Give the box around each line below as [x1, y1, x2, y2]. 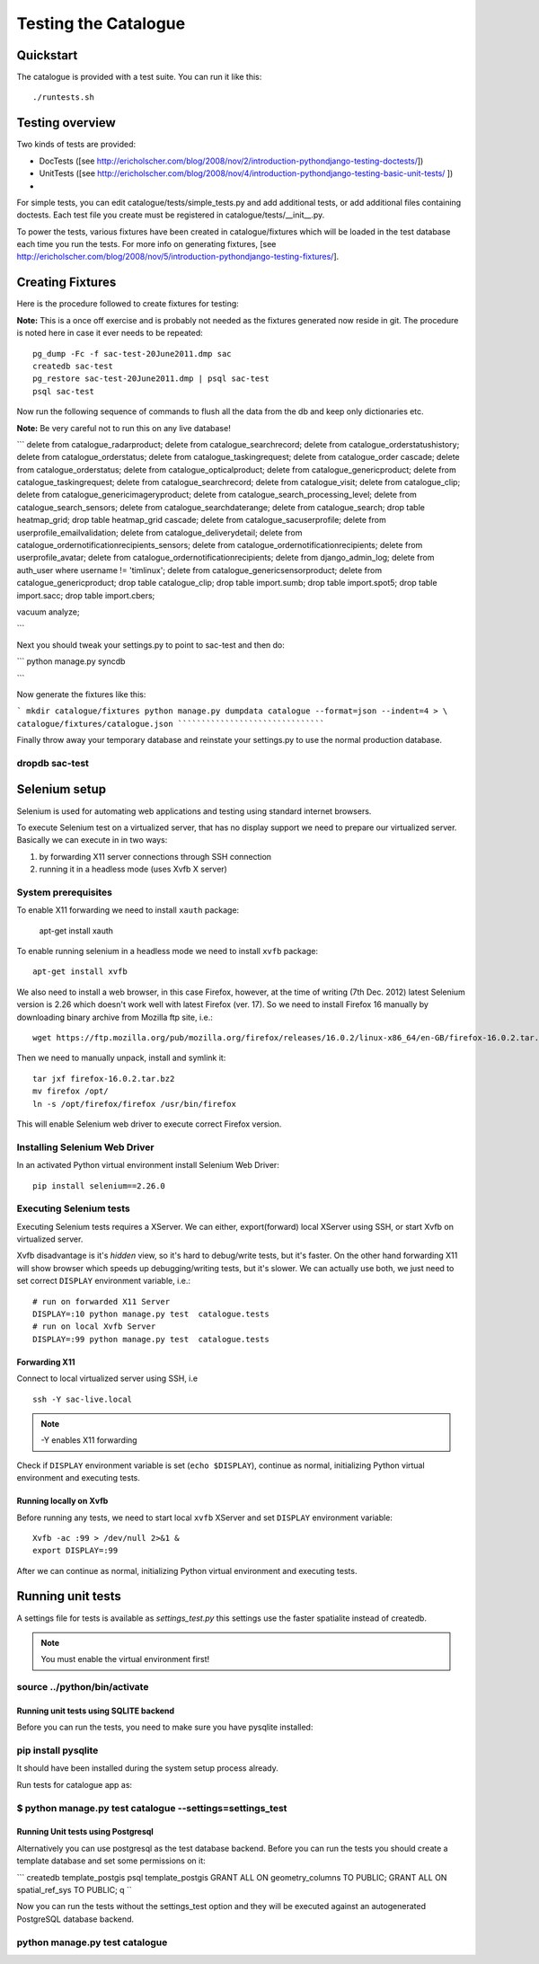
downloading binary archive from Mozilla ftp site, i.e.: [16, 1012, 213, 1022]
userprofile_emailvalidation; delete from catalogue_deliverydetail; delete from [16, 526, 303, 538]
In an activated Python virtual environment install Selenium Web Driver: [16, 1160, 280, 1171]
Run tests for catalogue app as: [16, 1779, 133, 1790]
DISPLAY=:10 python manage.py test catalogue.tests [32, 1308, 269, 1319]
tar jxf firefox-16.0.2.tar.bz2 [32, 1074, 175, 1084]
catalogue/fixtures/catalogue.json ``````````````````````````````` [16, 719, 325, 729]
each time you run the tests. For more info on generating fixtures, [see [16, 239, 277, 250]
